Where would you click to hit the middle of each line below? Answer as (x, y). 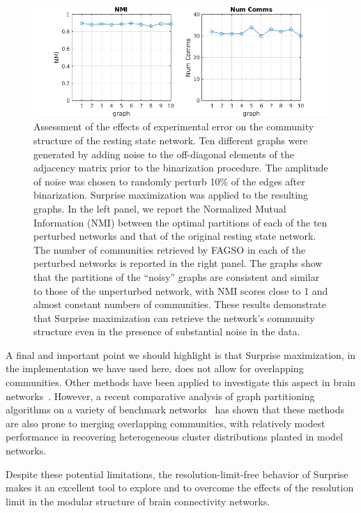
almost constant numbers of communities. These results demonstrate (180, 304)
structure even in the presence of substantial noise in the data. (167, 331)
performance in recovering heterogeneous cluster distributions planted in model (174, 437)
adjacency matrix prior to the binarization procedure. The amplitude (181, 168)
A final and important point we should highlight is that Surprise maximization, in (181, 354)
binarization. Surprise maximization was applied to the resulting (171, 195)
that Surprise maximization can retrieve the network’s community (174, 317)
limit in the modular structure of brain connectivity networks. (138, 501)
